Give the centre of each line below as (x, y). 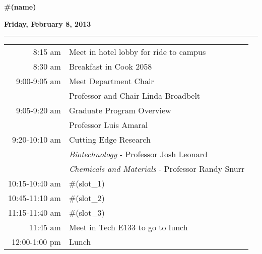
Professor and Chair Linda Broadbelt (135, 96)
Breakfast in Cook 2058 (110, 67)
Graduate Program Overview (120, 110)
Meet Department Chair (111, 81)
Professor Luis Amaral (108, 125)
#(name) (20, 7)
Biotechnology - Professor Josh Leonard (138, 154)
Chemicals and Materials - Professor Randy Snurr (157, 169)
